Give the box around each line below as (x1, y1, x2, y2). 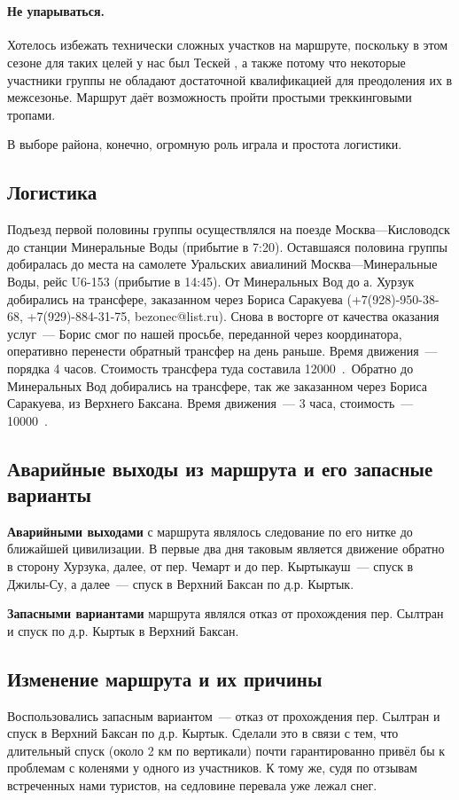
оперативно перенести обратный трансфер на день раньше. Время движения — (7, 341, 438, 360)
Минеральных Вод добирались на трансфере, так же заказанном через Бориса (7, 376, 428, 395)
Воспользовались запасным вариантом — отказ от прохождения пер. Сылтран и (7, 706, 440, 725)
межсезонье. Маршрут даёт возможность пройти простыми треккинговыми (7, 88, 412, 106)
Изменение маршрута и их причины (7, 664, 323, 692)
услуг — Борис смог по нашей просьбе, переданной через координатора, (7, 324, 402, 342)
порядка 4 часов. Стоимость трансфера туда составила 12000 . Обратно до (7, 358, 414, 377)
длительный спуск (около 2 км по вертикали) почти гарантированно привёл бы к (7, 741, 446, 759)
